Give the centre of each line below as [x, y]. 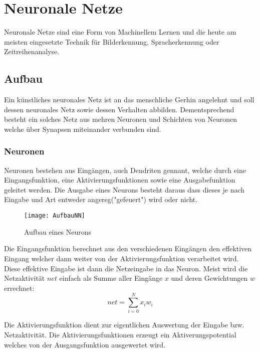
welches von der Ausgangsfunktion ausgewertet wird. [85, 344]
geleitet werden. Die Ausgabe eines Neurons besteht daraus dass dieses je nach [124, 189]
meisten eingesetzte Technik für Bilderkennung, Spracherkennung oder [112, 41]
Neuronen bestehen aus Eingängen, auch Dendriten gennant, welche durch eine [125, 170]
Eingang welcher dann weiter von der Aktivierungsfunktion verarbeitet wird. [121, 258]
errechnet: [19, 288]
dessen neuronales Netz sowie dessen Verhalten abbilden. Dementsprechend [119, 109]
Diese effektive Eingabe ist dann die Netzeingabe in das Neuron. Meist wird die [126, 268]
